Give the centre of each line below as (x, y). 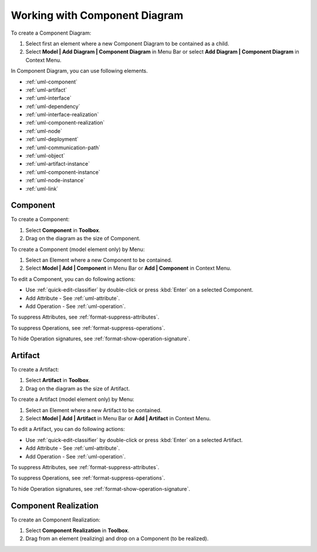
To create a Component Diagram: (51, 33)
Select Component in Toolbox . (63, 230)
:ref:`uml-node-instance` (55, 180)
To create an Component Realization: (56, 520)
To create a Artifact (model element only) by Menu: (72, 399)
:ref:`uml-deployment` (52, 139)
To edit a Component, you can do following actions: (73, 279)
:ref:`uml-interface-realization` (62, 115)
